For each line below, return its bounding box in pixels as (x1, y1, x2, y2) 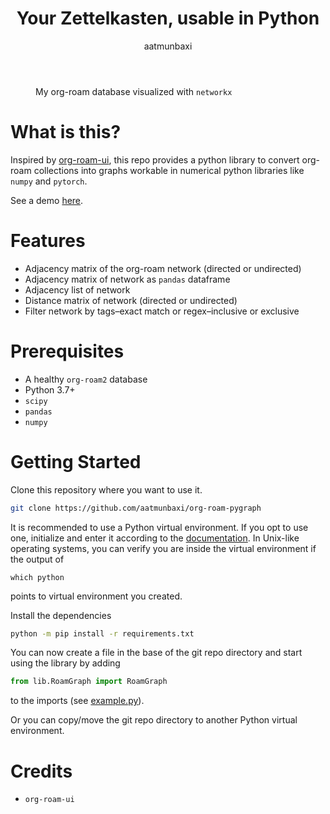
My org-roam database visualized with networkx (35, 85, 233, 97)
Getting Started (10, 450, 142, 473)
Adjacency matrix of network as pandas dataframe (24, 273, 231, 285)
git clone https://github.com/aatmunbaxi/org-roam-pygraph (10, 503, 262, 513)
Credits (10, 760, 73, 782)
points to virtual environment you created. (10, 590, 183, 602)
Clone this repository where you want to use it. (10, 483, 203, 496)
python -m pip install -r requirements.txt (10, 628, 195, 639)
